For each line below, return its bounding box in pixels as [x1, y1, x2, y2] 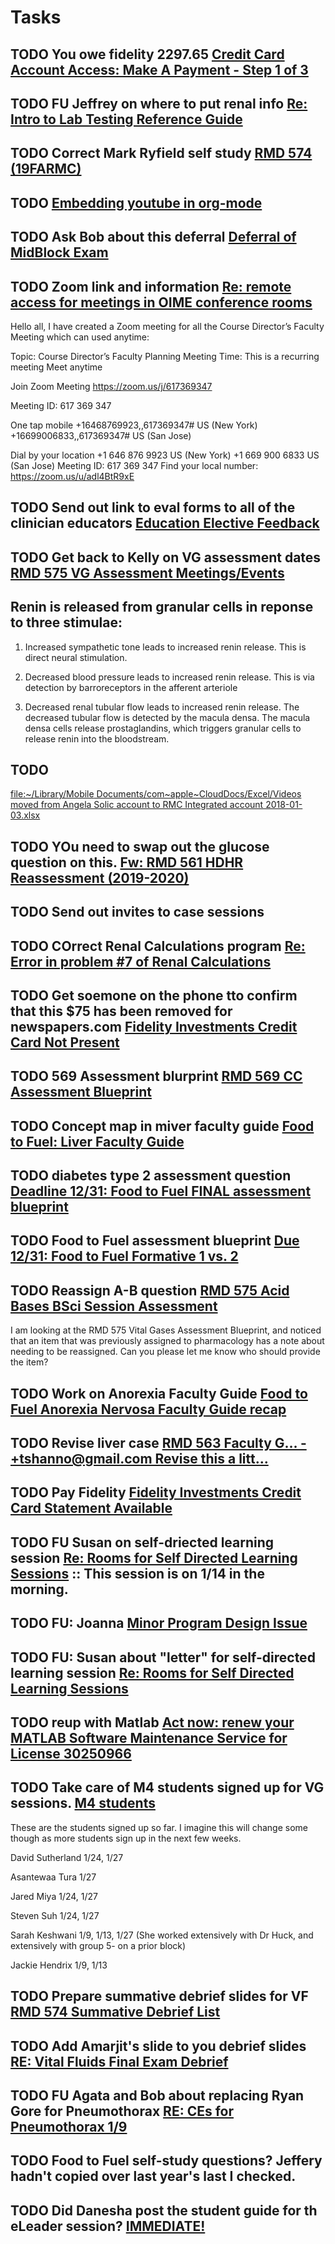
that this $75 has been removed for [10, 1002, 233, 1020]
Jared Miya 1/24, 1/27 [10, 1890, 98, 1902]
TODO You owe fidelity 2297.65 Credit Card [10, 46, 285, 63]
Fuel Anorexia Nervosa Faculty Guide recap [10, 1401, 287, 1418]
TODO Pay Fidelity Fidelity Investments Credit [10, 1484, 302, 1501]
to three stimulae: [10, 614, 123, 631]
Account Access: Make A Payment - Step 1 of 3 [10, 61, 309, 78]
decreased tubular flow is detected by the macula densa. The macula [24, 711, 311, 723]
